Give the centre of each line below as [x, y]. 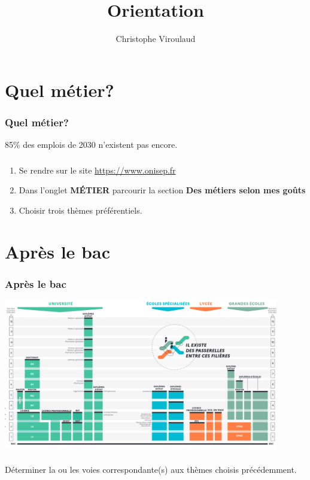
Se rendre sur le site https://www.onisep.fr [97, 170]
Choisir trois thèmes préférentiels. [80, 210]
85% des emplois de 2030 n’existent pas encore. [91, 145]
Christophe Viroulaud [156, 39]
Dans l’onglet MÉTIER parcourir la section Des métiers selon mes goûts [162, 190]
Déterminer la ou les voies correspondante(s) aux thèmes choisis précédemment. [151, 469]
